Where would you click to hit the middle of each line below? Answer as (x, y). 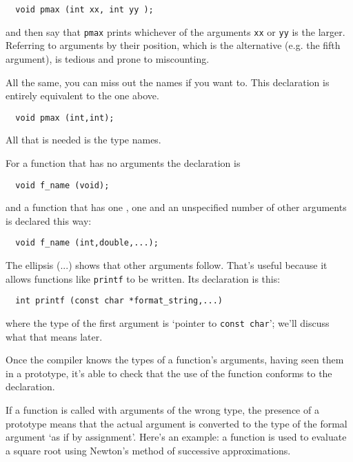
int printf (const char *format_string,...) (119, 301)
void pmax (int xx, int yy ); (84, 10)
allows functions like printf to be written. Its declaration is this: (143, 278)
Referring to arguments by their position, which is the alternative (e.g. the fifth (173, 45)
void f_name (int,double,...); (87, 243)
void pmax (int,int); (65, 118)
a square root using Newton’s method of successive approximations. (148, 450)
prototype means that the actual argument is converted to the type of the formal (176, 423)
